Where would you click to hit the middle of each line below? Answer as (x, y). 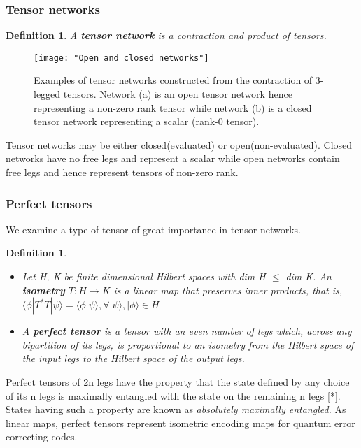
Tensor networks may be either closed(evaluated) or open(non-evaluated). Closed (179, 144)
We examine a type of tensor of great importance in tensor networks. (153, 229)
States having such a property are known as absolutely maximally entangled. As (176, 409)
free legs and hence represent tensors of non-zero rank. (122, 172)
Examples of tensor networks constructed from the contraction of (173, 80)
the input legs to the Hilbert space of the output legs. (133, 358)
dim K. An (309, 276)
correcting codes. (42, 436)
